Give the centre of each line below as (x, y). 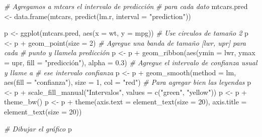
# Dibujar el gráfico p (38, 128)
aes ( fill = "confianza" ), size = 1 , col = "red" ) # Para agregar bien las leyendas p (127, 82)
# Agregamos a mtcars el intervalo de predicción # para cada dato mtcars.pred (126, 6)
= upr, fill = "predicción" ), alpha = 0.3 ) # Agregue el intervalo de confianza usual (131, 62)
